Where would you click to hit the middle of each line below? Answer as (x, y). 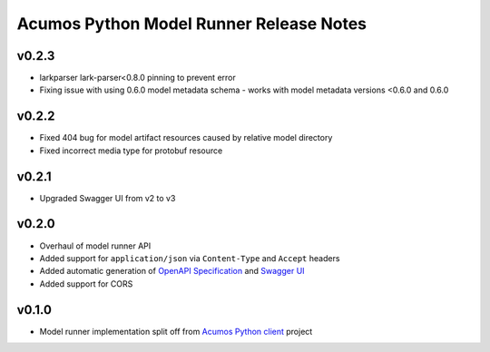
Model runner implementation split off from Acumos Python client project (176, 331)
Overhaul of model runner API (95, 246)
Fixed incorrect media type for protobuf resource (131, 151)
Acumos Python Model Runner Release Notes (192, 24)
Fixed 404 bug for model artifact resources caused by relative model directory (186, 138)
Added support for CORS (86, 284)
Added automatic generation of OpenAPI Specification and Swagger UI (172, 271)
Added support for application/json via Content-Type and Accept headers (190, 258)
